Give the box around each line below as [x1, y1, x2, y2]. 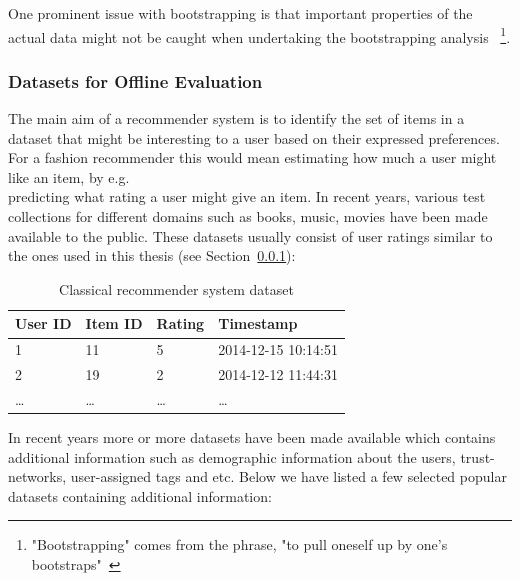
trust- [460, 446, 495, 467]
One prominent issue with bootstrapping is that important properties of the [8, 3, 473, 23]
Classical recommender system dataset [59, 278, 294, 299]
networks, [8, 466, 67, 487]
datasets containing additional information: [8, 485, 272, 506]
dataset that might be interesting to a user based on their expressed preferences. [8, 127, 500, 148]
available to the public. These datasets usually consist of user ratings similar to [8, 225, 493, 246]
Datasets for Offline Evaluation [8, 68, 263, 93]
